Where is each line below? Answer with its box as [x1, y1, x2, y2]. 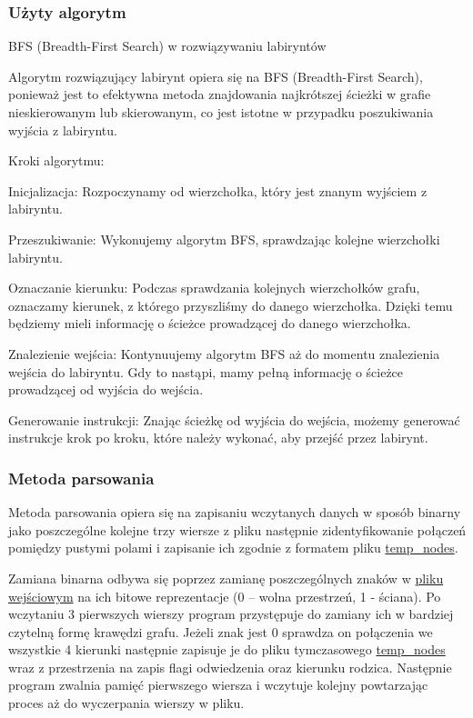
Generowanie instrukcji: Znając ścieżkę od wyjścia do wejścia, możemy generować [8, 410, 460, 429]
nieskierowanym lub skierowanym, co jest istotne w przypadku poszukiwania [8, 103, 434, 121]
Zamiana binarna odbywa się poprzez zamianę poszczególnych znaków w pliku [8, 568, 444, 587]
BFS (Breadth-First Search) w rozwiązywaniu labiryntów [8, 36, 327, 55]
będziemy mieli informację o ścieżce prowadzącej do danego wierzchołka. [8, 314, 411, 333]
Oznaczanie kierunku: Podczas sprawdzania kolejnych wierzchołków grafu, [8, 278, 420, 297]
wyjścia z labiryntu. [8, 120, 117, 139]
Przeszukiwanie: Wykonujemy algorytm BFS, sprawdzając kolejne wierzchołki [8, 229, 440, 248]
